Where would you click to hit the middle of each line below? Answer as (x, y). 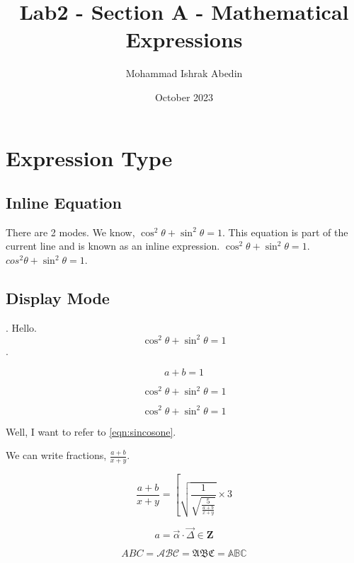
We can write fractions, (56, 455)
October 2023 (184, 97)
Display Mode (58, 298)
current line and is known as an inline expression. (113, 246)
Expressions (184, 39)
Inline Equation (64, 203)
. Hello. (21, 327)
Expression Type (89, 157)
